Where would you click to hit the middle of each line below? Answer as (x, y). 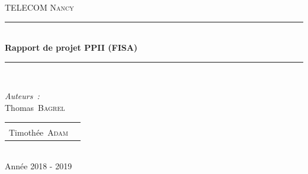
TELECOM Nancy (39, 7)
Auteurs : (22, 96)
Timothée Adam (38, 132)
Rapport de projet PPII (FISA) (71, 47)
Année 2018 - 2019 (38, 166)
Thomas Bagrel (35, 107)
